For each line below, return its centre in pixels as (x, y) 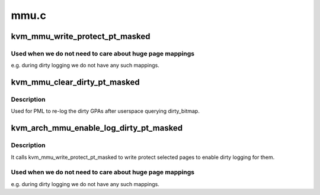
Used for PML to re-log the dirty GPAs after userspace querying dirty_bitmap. (105, 111)
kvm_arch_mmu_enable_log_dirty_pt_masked (97, 128)
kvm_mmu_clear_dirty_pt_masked (75, 82)
